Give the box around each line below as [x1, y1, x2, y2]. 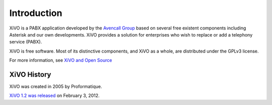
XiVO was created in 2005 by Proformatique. [9, 83, 103, 89]
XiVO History [9, 70, 51, 78]
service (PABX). [9, 39, 42, 45]
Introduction [9, 7, 62, 18]
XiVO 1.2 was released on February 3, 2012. [9, 92, 100, 98]
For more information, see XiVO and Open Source [9, 57, 112, 63]
